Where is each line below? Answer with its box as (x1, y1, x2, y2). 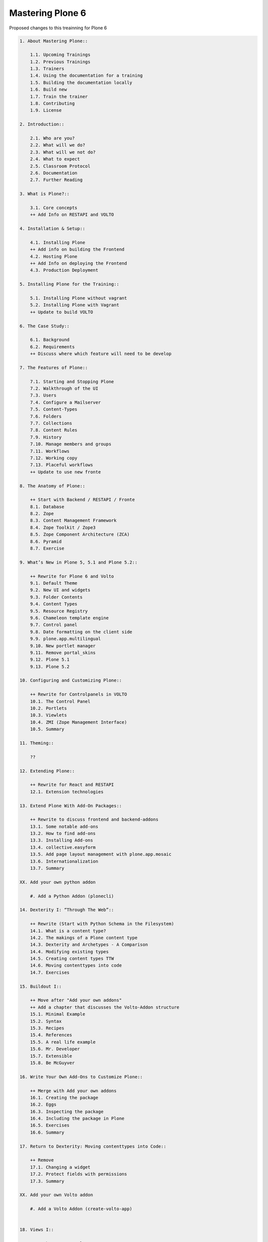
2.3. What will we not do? (30, 149, 96, 155)
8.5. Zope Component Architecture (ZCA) (30, 532, 130, 538)
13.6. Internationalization (30, 858, 99, 864)
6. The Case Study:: (19, 323, 69, 329)
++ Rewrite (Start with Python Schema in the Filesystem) (30, 921, 174, 927)
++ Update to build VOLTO (30, 309, 93, 315)
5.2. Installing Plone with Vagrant (30, 302, 119, 308)
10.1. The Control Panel (30, 699, 91, 704)
